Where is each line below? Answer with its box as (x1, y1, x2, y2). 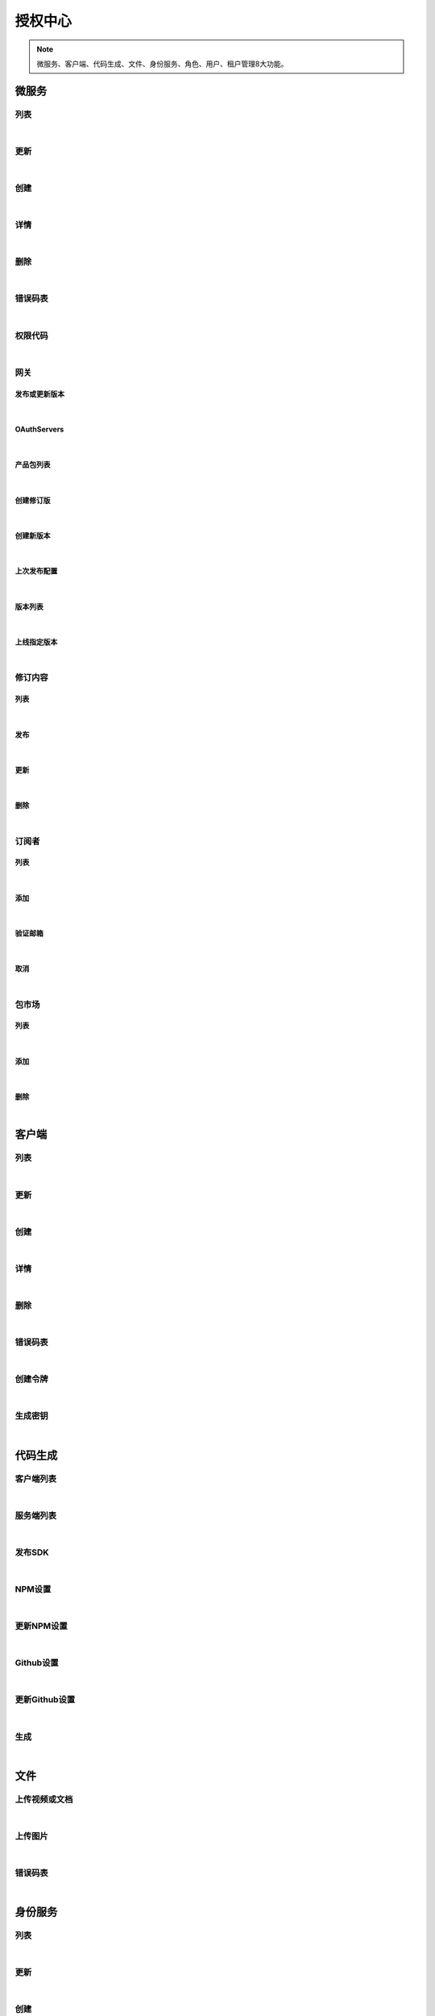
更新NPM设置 (14, 1621, 68, 1632)
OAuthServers (14, 424, 64, 434)
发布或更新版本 (14, 389, 64, 398)
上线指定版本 (14, 637, 58, 647)
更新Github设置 (14, 1694, 76, 1706)
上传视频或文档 (14, 1793, 73, 1805)
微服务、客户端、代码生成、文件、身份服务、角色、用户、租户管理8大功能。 (36, 59, 288, 69)
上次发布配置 (14, 566, 58, 576)
